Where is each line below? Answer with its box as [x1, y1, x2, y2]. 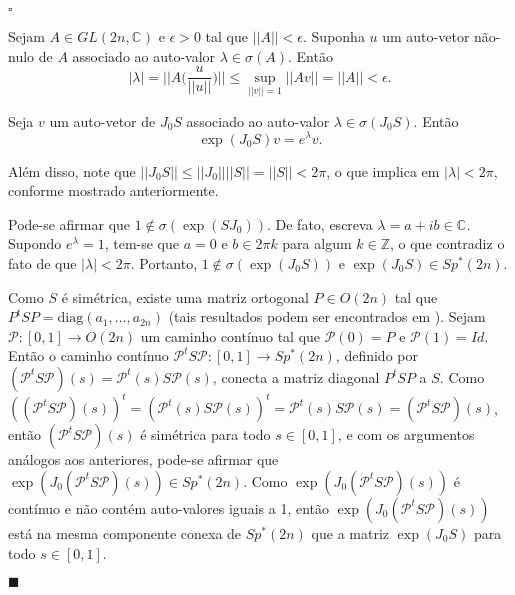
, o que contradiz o [390, 233, 505, 254]
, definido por [335, 345, 418, 366]
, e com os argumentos [337, 424, 475, 445]
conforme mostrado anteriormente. [8, 180, 219, 201]
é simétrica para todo [140, 424, 271, 445]
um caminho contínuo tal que [140, 325, 321, 346]
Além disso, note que [8, 160, 136, 181]
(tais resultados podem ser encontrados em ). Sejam [168, 306, 486, 327]
